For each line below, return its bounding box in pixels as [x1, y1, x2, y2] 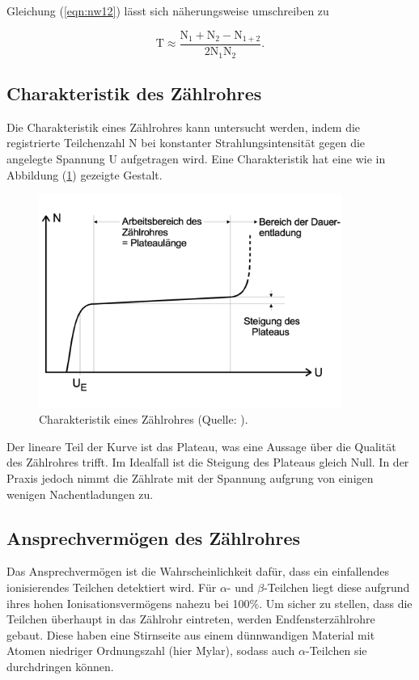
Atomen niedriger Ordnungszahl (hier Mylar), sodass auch [6, 642, 295, 659]
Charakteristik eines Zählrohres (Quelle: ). [39, 411, 248, 428]
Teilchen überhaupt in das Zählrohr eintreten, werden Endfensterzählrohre [6, 610, 375, 627]
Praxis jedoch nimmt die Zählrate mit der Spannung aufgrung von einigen [6, 470, 374, 487]
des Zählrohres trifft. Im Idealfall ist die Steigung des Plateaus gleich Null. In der [6, 454, 409, 471]
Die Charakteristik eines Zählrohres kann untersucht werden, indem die [6, 118, 361, 135]
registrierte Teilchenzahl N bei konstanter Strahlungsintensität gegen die [6, 134, 366, 151]
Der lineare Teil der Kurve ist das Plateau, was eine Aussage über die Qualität [6, 437, 396, 454]
